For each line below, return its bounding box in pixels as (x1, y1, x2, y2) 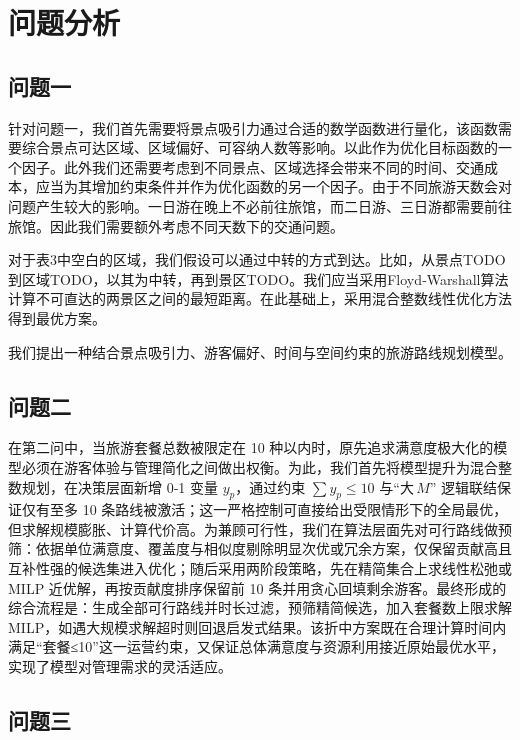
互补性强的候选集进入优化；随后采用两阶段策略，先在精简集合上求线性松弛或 (8, 558, 512, 579)
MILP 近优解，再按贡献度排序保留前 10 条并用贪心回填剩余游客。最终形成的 (8, 577, 507, 598)
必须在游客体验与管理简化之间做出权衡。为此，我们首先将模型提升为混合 (21, 456, 498, 477)
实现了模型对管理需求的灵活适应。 (8, 656, 232, 677)
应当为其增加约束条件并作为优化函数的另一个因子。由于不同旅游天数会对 (35, 176, 512, 197)
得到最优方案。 (8, 307, 106, 328)
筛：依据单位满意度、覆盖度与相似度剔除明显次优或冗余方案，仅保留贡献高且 (8, 538, 512, 559)
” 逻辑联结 (429, 476, 498, 497)
